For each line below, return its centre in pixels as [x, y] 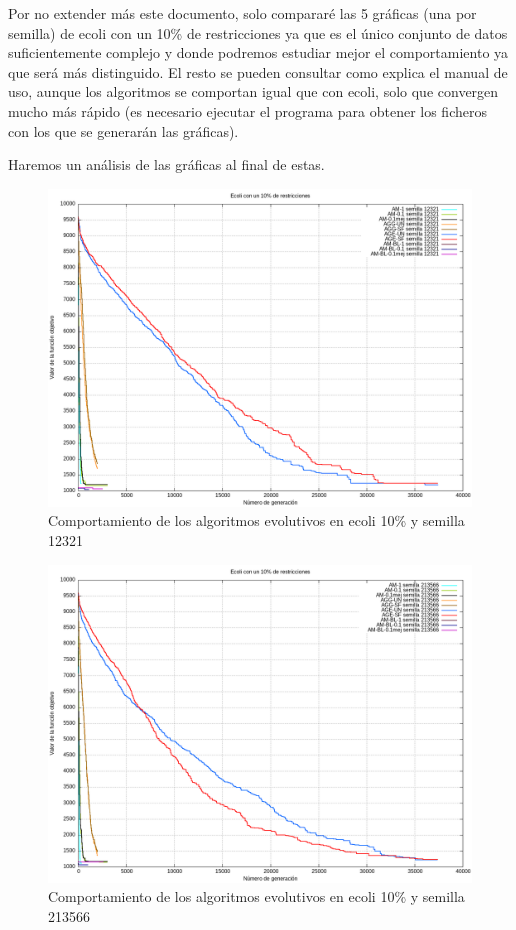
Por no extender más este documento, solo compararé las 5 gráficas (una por [242, 13]
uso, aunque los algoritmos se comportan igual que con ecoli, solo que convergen [253, 91]
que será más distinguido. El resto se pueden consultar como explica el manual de [258, 71]
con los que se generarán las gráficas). [123, 130]
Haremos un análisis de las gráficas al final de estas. [166, 164]
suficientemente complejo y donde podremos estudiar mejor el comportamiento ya [258, 52]
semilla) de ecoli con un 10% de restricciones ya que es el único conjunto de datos [258, 32]
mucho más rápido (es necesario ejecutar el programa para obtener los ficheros [247, 110]
